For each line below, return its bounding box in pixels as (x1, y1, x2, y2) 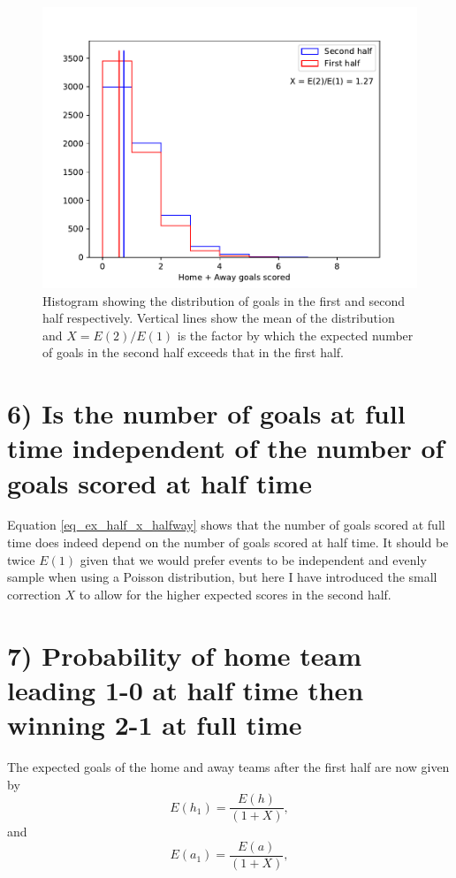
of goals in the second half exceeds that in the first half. (42, 343, 345, 362)
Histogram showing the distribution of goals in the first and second (42, 291, 406, 309)
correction (7, 584, 61, 603)
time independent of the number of (7, 430, 445, 466)
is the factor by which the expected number (177, 325, 414, 344)
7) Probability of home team (7, 637, 361, 673)
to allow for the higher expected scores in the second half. (79, 584, 391, 603)
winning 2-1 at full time (7, 706, 302, 742)
